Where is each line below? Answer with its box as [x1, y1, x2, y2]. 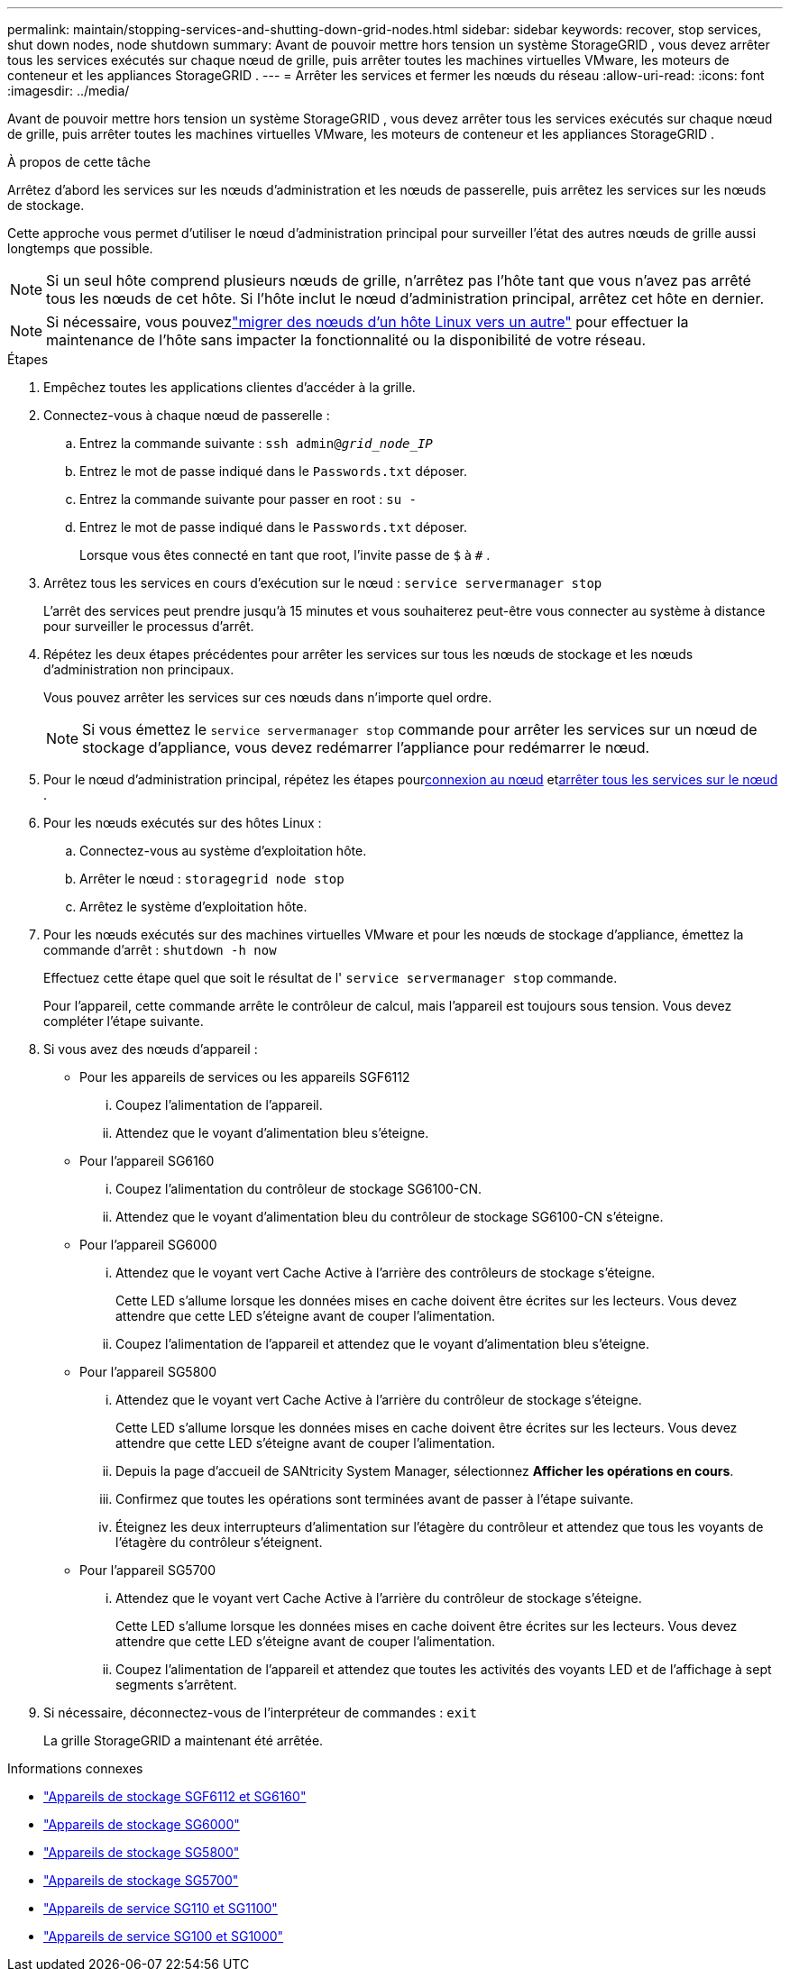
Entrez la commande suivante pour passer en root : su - [79, 491, 417, 507]
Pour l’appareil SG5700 [79, 1562, 216, 1578]
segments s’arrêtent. [115, 1677, 237, 1692]
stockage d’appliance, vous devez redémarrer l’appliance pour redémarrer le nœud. [82, 738, 650, 756]
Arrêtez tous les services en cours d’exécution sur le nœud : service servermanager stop [43, 575, 602, 591]
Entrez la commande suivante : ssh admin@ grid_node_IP [79, 435, 433, 451]
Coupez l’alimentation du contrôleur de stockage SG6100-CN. [115, 1181, 482, 1196]
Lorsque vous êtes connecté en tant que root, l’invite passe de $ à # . [79, 547, 491, 563]
